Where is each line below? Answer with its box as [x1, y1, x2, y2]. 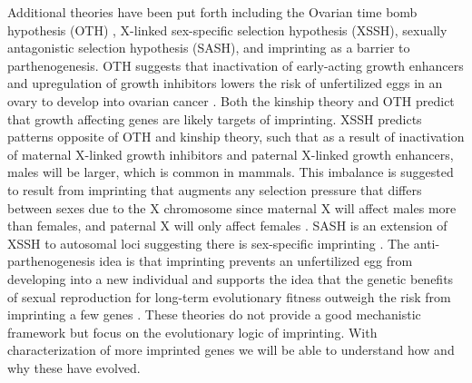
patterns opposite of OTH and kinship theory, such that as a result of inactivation [7, 127, 465, 146]
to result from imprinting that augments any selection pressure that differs [7, 180, 422, 199]
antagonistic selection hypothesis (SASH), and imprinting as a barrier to [7, 38, 410, 57]
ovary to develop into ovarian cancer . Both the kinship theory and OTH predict [7, 91, 455, 110]
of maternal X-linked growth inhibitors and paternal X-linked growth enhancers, [7, 144, 454, 163]
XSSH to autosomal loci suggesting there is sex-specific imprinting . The [7, 233, 410, 252]
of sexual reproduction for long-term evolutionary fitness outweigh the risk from [7, 287, 451, 306]
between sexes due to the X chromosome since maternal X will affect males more [7, 198, 457, 217]
